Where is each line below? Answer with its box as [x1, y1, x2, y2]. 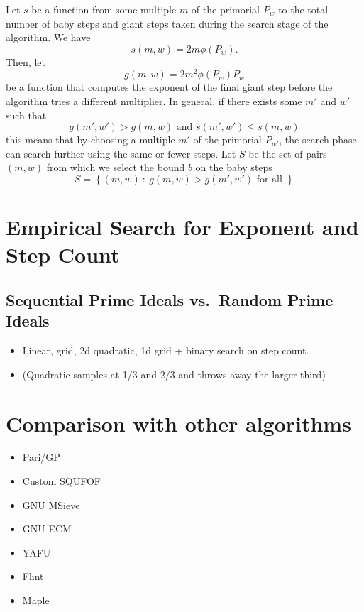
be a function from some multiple [31, 2, 177, 16]
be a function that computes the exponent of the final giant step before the [6, 80, 333, 94]
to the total [278, 2, 329, 16]
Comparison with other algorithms [6, 408, 351, 437]
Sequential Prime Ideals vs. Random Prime [6, 288, 333, 310]
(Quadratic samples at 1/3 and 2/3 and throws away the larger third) [22, 366, 326, 381]
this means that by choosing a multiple [6, 132, 175, 147]
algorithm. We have [6, 30, 91, 45]
